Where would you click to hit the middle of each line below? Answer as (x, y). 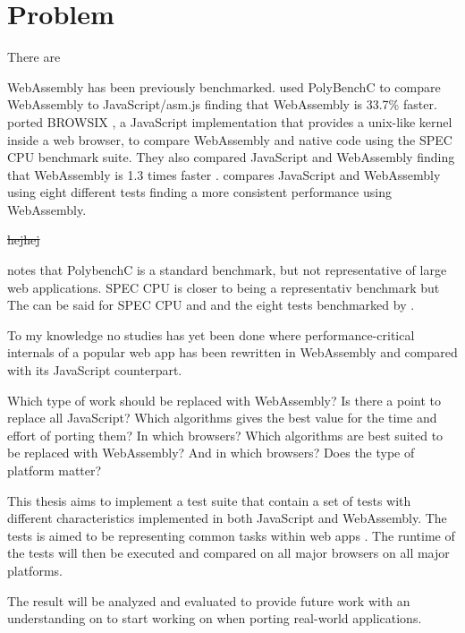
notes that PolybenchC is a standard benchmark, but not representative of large (227, 270)
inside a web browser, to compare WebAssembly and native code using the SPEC (230, 139)
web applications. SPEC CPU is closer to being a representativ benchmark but (224, 287)
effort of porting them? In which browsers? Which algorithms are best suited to (225, 435)
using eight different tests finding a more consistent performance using (199, 192)
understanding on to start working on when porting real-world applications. (215, 618)
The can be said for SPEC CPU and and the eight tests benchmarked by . (211, 305)
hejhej (24, 240)
